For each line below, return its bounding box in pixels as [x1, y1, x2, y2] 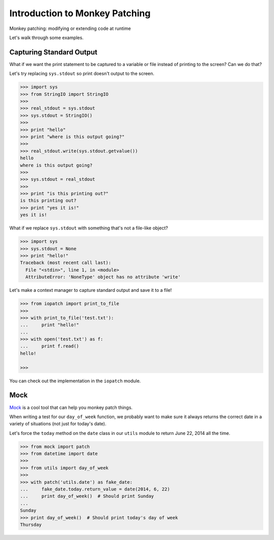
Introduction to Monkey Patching [9, 8, 151, 19]
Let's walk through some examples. [9, 35, 84, 41]
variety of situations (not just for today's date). [9, 421, 107, 427]
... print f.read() [20, 343, 80, 349]
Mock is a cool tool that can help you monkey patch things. [9, 404, 133, 411]
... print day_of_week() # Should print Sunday [20, 493, 154, 499]
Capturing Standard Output [9, 48, 97, 56]
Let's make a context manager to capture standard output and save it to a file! [9, 287, 172, 293]
